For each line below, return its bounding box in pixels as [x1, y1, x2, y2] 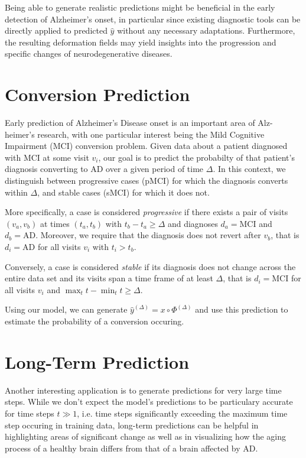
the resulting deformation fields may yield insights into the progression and [5, 35, 276, 48]
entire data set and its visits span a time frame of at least [5, 272, 213, 284]
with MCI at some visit [5, 151, 89, 163]
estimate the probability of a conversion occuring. [5, 315, 184, 327]
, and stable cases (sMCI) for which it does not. [37, 186, 210, 198]
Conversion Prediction [5, 82, 190, 106]
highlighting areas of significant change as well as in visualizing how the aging [5, 430, 287, 443]
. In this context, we [213, 163, 286, 175]
